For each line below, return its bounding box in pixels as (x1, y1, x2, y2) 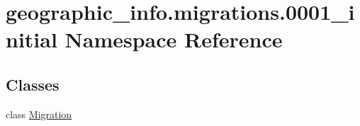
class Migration (6, 106, 72, 121)
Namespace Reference (64, 25, 283, 54)
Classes (6, 73, 60, 95)
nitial (6, 25, 57, 54)
